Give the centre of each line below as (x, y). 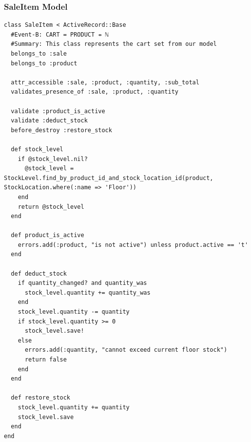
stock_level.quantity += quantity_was (87, 292)
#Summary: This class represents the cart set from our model (114, 44)
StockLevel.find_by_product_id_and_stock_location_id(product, (109, 178)
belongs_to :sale (39, 54)
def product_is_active (48, 235)
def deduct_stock (39, 273)
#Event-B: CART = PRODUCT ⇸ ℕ (60, 34)
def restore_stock (41, 398)
